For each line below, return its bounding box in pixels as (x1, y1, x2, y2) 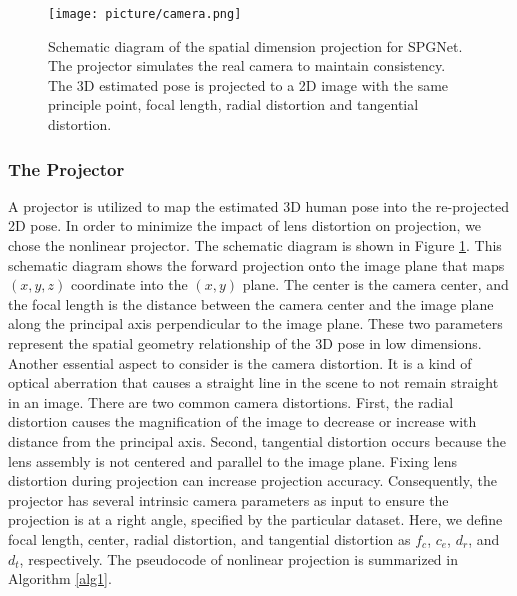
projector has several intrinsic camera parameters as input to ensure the (8, 489, 449, 510)
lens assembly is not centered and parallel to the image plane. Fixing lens (8, 450, 458, 471)
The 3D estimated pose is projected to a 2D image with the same (48, 74, 449, 95)
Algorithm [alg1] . (8, 568, 112, 589)
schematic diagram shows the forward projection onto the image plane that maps (8, 254, 505, 275)
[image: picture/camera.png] (48, 7, 242, 21)
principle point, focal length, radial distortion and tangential (48, 94, 419, 115)
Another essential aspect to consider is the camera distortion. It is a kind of (8, 352, 472, 373)
